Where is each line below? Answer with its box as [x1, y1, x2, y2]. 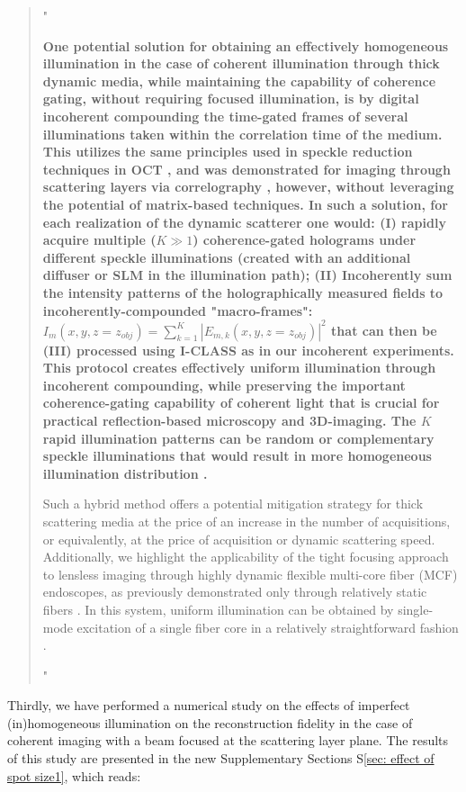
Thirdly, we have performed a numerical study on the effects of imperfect [7, 696, 410, 715]
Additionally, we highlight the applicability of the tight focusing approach [42, 547, 449, 566]
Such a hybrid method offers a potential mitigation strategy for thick [42, 494, 424, 513]
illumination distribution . [42, 463, 208, 482]
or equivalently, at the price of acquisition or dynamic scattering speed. [42, 529, 435, 548]
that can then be [331, 320, 437, 339]
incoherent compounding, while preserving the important [42, 375, 406, 394]
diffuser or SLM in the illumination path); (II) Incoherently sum [42, 265, 453, 284]
